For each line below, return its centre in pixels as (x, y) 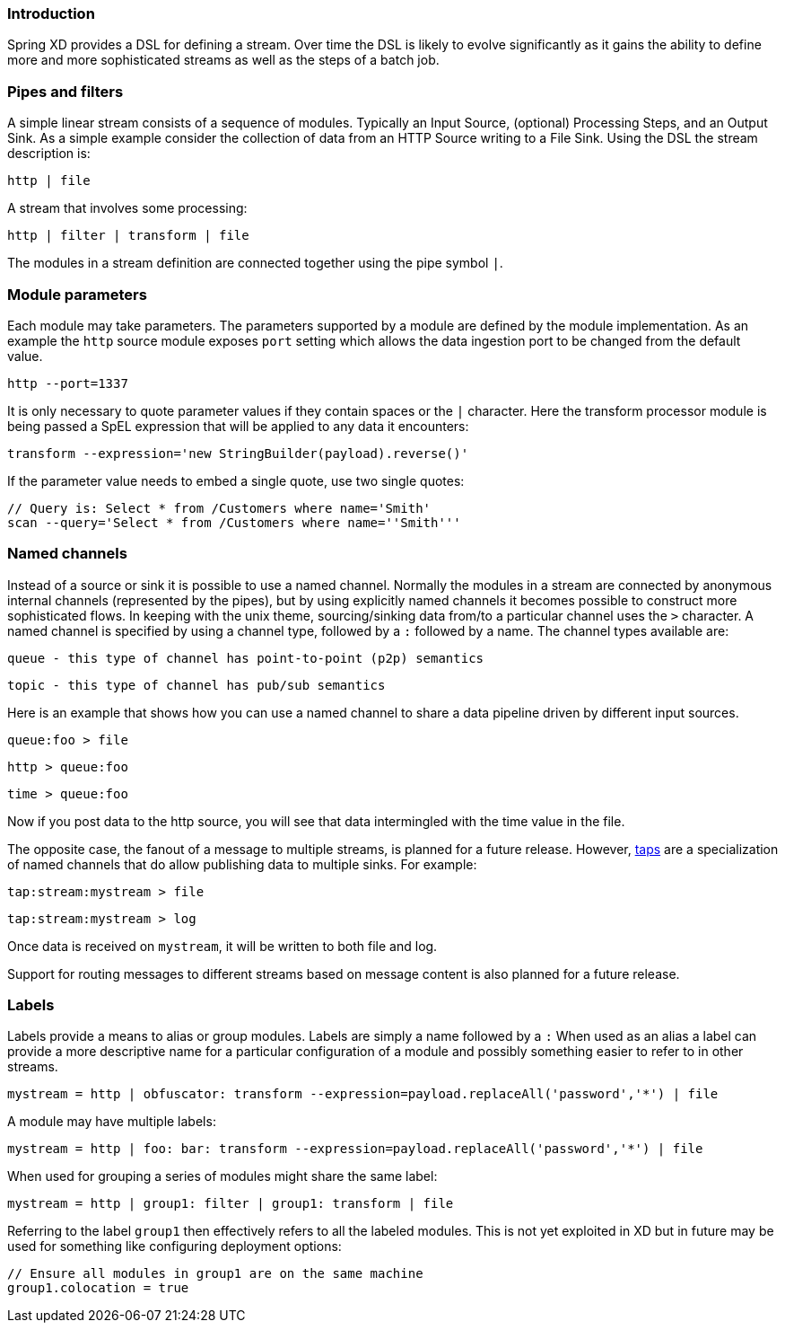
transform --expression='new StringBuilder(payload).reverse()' (238, 453)
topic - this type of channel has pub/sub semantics (196, 685)
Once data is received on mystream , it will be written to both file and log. (222, 946)
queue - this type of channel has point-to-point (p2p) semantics (246, 658)
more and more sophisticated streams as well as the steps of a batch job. (223, 60)
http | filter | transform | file (128, 236)
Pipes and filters (65, 91)
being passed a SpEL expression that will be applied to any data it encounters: (238, 426)
